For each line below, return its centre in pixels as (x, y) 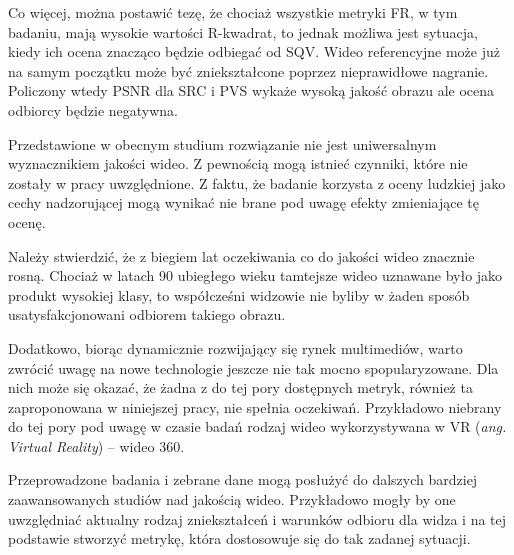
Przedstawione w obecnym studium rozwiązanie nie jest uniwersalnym (222, 143)
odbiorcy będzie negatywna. (93, 109)
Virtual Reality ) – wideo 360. (96, 445)
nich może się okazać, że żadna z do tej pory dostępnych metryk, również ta (240, 387)
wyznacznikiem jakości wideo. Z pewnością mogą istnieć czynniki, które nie (238, 163)
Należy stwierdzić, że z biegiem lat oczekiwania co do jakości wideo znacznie (241, 255)
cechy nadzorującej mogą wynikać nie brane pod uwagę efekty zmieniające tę (243, 202)
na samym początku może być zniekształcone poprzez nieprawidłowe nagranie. (248, 70)
